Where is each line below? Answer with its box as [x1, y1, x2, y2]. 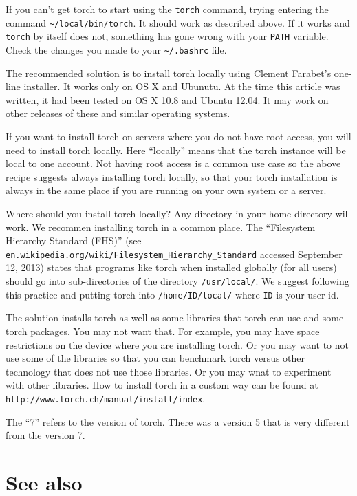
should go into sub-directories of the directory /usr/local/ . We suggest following [6, 274, 349, 288]
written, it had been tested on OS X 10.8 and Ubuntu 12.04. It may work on [6, 92, 329, 107]
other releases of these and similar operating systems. [6, 106, 230, 120]
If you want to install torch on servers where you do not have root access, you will [6, 129, 351, 143]
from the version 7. [6, 428, 85, 442]
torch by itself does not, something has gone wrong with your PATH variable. [6, 29, 329, 43]
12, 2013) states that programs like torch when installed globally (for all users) [6, 260, 337, 274]
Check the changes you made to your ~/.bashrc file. [6, 42, 227, 56]
